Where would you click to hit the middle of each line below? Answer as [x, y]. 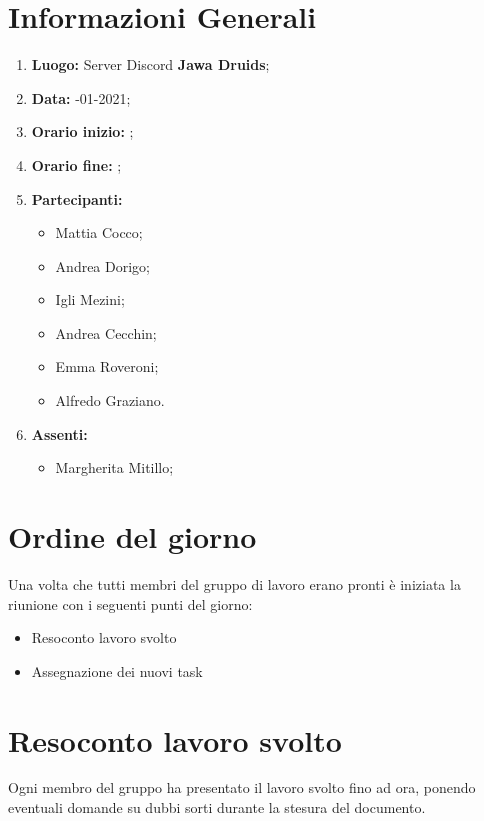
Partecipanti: [77, 198]
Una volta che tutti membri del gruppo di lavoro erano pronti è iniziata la [234, 583]
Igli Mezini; [90, 299]
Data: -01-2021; [81, 97]
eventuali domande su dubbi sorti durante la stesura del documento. [217, 807]
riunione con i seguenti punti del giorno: [130, 603]
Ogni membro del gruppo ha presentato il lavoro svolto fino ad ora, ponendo [242, 787]
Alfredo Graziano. [110, 400]
